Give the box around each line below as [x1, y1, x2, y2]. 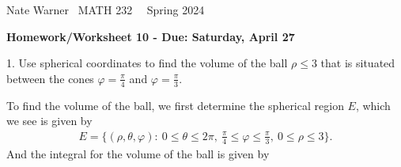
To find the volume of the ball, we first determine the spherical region [6, 97, 344, 113]
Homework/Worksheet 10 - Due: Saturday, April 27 [6, 28, 295, 44]
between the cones [6, 70, 94, 86]
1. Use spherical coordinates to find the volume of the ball [6, 55, 288, 71]
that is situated [320, 55, 395, 71]
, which [355, 97, 391, 113]
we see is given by [6, 112, 93, 129]
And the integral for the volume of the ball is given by [6, 145, 270, 161]
